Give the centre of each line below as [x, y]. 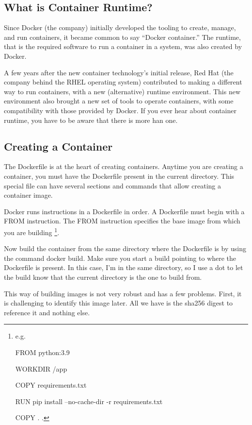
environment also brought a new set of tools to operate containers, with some [119, 101]
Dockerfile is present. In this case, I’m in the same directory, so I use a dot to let [124, 267]
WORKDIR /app [41, 368]
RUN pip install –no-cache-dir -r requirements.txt [89, 401]
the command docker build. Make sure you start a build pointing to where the [120, 258]
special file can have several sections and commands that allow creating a [113, 185]
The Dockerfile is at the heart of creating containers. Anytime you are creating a [124, 166]
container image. [28, 195]
